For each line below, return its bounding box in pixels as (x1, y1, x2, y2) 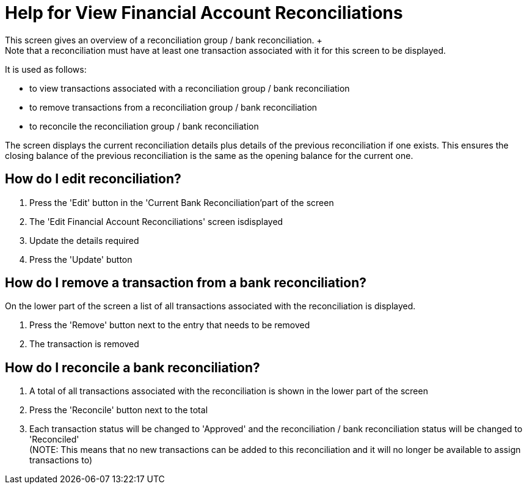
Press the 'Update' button (29, 254, 133, 265)
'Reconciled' (29, 434, 79, 445)
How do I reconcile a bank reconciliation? (5, 359, 260, 375)
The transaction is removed (29, 339, 139, 350)
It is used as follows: (5, 64, 87, 75)
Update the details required (29, 235, 139, 246)
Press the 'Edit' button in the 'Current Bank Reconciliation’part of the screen (29, 197, 334, 208)
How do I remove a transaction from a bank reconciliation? (5, 275, 366, 291)
